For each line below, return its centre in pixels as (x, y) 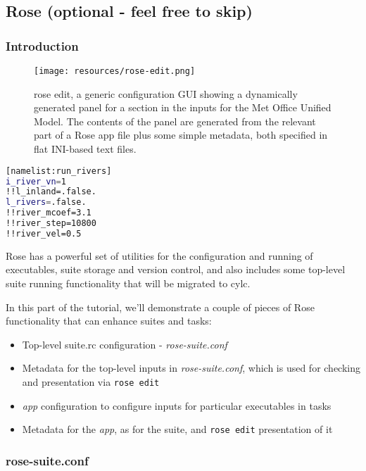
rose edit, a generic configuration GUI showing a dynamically (166, 93)
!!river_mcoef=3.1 (49, 213)
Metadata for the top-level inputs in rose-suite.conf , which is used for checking (191, 368)
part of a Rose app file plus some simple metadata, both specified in (181, 135)
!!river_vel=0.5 (44, 233)
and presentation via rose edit (91, 381)
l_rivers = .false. (46, 202)
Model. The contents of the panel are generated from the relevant (175, 121)
